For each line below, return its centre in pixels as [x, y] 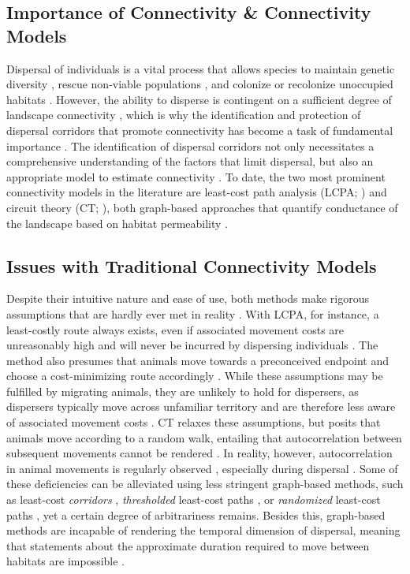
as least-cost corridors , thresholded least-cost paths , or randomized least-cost [194, 499]
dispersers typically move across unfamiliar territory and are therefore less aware [201, 406]
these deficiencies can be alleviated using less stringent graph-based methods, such [205, 484]
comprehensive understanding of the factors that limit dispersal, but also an [190, 161]
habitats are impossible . [66, 561]
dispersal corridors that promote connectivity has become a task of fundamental [200, 130]
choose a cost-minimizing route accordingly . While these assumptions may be [195, 376]
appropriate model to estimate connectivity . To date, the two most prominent [196, 176]
